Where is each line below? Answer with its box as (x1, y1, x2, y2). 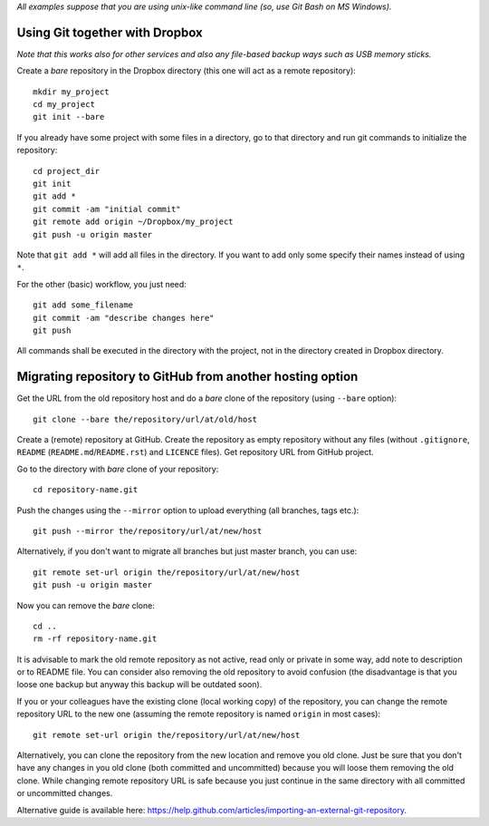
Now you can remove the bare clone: (16, 599, 156, 611)
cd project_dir (33, 166, 101, 176)
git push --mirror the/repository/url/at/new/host (33, 526, 263, 536)
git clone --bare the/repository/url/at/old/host (33, 413, 258, 424)
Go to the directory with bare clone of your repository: (16, 463, 219, 474)
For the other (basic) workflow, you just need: (16, 278, 187, 289)
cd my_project (33, 100, 95, 110)
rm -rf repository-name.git (33, 634, 158, 644)
